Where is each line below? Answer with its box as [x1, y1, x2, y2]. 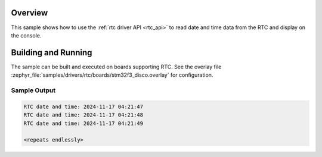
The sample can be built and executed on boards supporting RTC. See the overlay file [11, 63, 222, 70]
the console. [11, 32, 42, 39]
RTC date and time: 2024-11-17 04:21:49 [23, 120, 143, 127]
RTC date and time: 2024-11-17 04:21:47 [23, 103, 143, 110]
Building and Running [11, 48, 92, 58]
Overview [11, 8, 48, 18]
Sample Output [11, 86, 56, 95]
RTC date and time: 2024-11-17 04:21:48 [23, 112, 143, 118]
